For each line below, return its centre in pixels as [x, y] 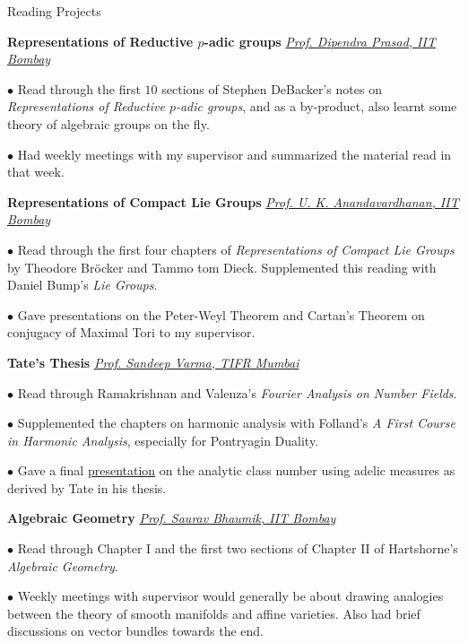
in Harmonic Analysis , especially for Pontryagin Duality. [163, 440]
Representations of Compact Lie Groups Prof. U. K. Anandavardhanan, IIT [233, 201]
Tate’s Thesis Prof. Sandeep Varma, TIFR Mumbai [153, 362]
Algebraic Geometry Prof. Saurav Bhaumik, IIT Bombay [172, 518]
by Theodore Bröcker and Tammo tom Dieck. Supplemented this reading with [222, 267]
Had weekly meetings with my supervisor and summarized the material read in [234, 154]
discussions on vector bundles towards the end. [135, 631]
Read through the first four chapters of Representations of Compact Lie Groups [236, 249]
